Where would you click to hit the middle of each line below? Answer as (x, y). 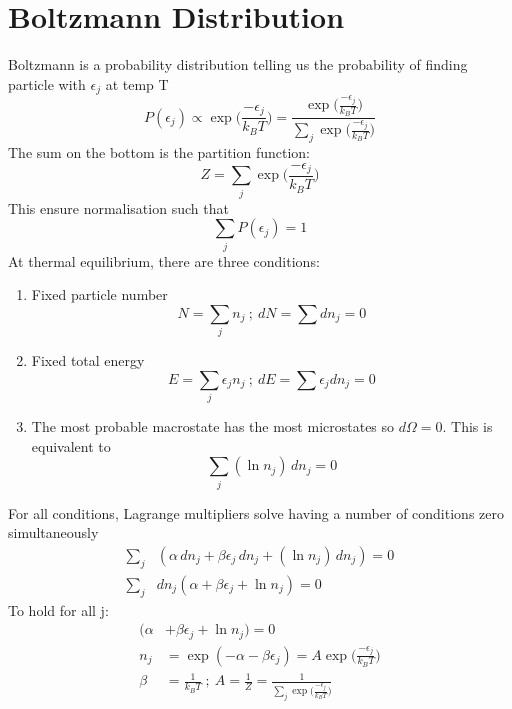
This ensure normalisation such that (118, 207)
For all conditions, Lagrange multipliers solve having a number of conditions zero (256, 512)
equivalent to (71, 445)
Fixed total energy (88, 360)
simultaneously (53, 532)
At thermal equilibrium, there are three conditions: (164, 260)
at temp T (137, 83)
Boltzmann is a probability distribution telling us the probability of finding (238, 64)
